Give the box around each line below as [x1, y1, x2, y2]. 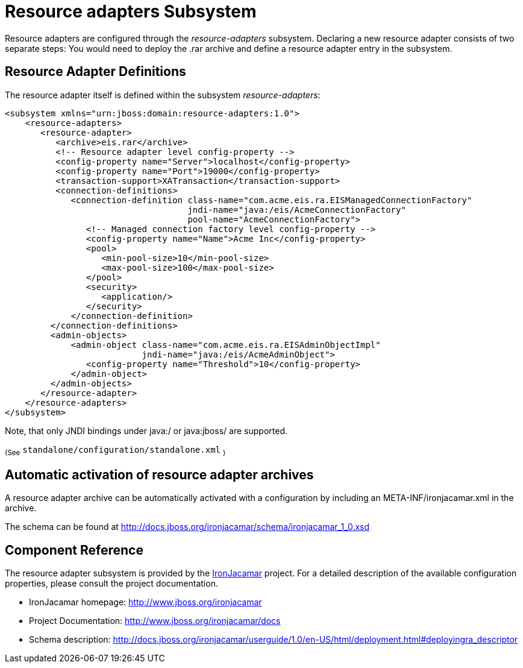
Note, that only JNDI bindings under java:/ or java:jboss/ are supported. [5, 425, 287, 436]
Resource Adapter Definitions [5, 64, 186, 80]
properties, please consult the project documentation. [5, 578, 218, 589]
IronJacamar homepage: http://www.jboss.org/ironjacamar [29, 597, 262, 608]
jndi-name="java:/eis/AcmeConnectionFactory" [187, 204, 406, 215]
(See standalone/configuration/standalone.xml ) [5, 444, 226, 457]
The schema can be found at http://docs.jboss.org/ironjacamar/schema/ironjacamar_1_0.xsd [5, 521, 370, 532]
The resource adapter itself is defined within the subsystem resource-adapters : [5, 89, 321, 100]
